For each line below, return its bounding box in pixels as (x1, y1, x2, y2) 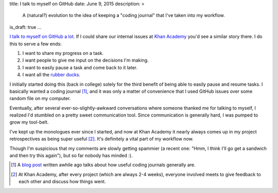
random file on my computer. (9, 95, 71, 102)
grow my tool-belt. (9, 119, 49, 125)
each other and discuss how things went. (19, 179, 106, 185)
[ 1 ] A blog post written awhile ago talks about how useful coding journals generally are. (11, 162, 196, 168)
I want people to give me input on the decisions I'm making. (22, 57, 149, 64)
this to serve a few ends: (9, 41, 62, 47)
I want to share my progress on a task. (22, 50, 104, 56)
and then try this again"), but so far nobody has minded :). (9, 152, 133, 159)
